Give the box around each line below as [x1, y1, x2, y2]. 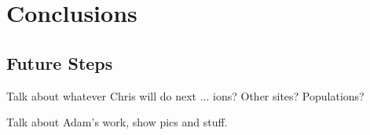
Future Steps [6, 50, 113, 75]
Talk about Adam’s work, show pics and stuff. [6, 114, 228, 130]
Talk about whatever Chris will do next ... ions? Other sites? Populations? [6, 87, 365, 104]
